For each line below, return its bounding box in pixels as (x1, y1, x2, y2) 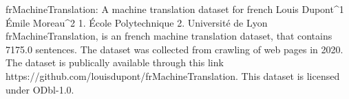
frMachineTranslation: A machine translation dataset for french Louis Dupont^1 (6, 2, 344, 16)
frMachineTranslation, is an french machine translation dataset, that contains (6, 29, 332, 43)
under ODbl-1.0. (6, 82, 74, 96)
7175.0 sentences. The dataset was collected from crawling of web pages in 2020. (6, 42, 343, 56)
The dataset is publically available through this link (6, 55, 224, 70)
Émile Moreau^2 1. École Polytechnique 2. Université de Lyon (6, 15, 268, 29)
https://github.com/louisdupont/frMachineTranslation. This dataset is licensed (6, 68, 340, 83)
